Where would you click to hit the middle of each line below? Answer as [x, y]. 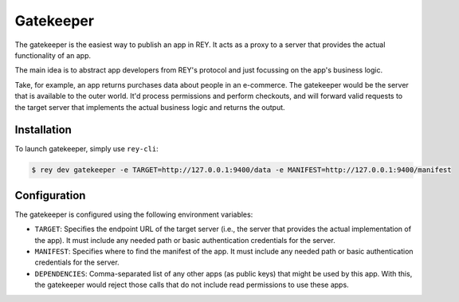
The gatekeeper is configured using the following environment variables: [134, 214]
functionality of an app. [53, 55]
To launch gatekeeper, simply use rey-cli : [86, 149]
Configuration [50, 195]
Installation [43, 130]
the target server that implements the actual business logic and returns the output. [150, 107]
